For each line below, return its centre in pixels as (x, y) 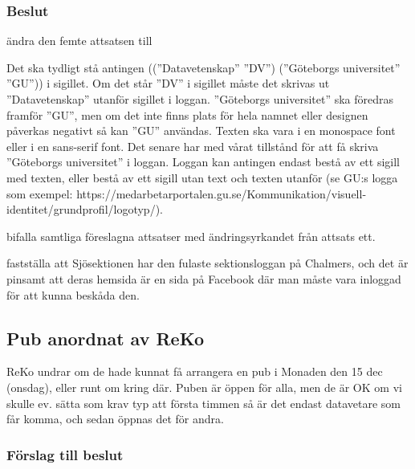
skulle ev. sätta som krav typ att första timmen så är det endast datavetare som (204, 403)
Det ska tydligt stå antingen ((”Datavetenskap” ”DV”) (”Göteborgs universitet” (203, 67)
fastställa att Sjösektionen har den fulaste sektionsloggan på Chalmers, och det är (207, 263)
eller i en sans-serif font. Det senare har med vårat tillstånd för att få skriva (193, 146)
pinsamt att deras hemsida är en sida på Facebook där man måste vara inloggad (204, 278)
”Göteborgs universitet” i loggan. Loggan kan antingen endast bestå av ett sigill (203, 162)
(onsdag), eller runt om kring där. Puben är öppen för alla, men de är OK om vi (204, 387)
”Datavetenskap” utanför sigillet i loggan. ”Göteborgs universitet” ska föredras (200, 99)
